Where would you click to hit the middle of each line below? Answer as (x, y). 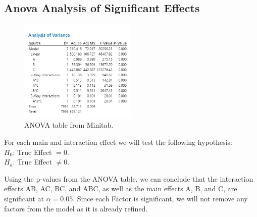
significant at (24, 198)
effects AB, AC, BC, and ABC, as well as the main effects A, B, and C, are (121, 188)
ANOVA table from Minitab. (69, 125)
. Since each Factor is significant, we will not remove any (160, 198)
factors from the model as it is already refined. (76, 208)
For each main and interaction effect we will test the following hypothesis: (118, 142)
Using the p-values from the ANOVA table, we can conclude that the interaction (129, 178)
